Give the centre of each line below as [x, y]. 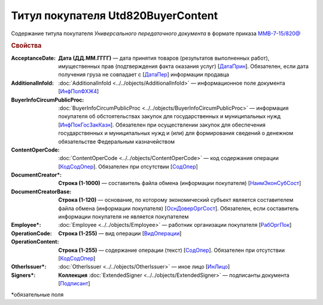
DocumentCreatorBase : [41, 192]
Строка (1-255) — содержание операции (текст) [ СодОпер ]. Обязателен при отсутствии [172, 250]
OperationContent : [35, 242]
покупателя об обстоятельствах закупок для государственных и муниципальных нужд [170, 116]
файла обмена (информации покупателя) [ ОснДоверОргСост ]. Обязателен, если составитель [179, 208]
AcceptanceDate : [33, 58]
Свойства [26, 46]
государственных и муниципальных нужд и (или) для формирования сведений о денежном [176, 133]
